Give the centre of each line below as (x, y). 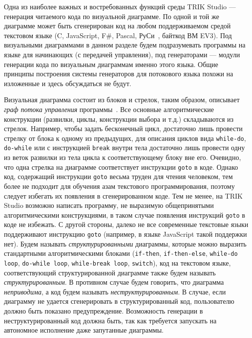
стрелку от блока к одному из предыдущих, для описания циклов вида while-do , (125, 138)
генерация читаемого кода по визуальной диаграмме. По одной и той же (112, 16)
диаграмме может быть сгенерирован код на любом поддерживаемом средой (117, 26)
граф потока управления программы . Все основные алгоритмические (109, 109)
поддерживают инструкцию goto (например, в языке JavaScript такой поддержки (126, 234)
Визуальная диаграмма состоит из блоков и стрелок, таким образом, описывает (122, 100)
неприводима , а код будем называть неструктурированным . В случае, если (115, 291)
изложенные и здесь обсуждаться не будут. (68, 83)
